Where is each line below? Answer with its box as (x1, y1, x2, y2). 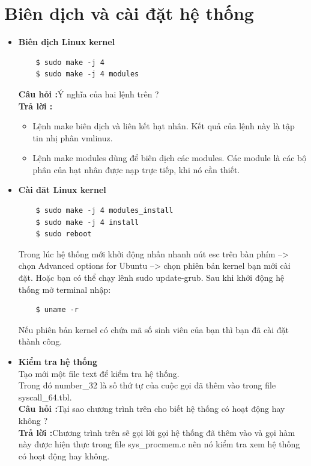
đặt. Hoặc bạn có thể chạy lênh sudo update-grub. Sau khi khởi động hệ (18, 271, 285, 284)
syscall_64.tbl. (18, 390, 72, 403)
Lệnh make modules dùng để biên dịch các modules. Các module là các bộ (32, 152, 307, 164)
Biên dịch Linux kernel (18, 35, 115, 48)
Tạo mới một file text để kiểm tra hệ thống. (18, 367, 180, 379)
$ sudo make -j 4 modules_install (35, 206, 174, 215)
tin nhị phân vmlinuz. (32, 131, 113, 144)
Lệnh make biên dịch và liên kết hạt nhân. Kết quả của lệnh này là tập (32, 120, 295, 132)
